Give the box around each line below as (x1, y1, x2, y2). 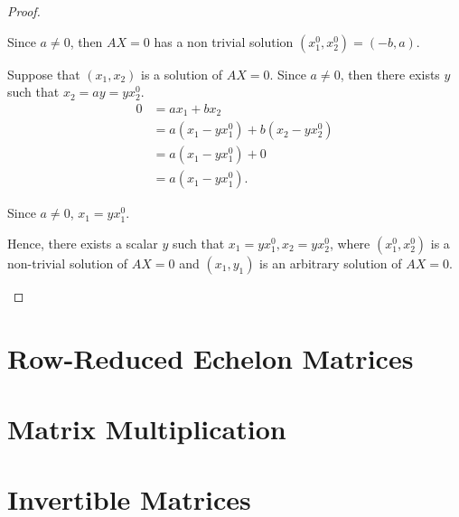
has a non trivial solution (154, 32, 294, 51)
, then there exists (340, 64, 440, 83)
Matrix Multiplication (7, 410, 286, 447)
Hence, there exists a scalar (7, 233, 158, 252)
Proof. (7, 2, 41, 20)
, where (329, 233, 370, 252)
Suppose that (7, 64, 80, 83)
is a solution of (141, 64, 223, 83)
